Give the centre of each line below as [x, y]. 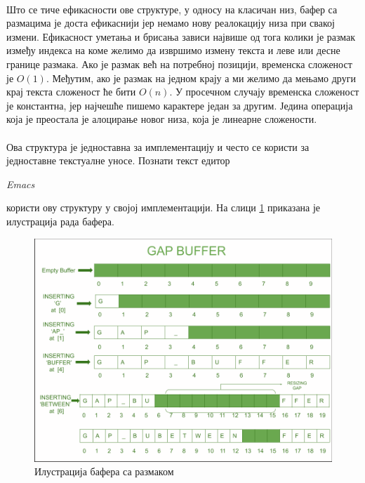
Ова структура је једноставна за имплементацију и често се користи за [158, 146]
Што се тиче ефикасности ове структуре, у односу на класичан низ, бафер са [172, 9]
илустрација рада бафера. [60, 221]
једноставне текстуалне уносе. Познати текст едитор [118, 160]
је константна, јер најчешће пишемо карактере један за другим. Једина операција [180, 105]
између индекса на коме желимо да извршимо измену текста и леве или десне [173, 50]
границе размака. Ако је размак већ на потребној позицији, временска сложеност [179, 64]
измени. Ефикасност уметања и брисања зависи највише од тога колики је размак [181, 36]
